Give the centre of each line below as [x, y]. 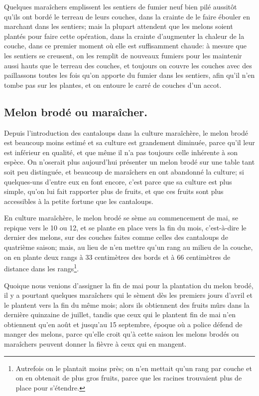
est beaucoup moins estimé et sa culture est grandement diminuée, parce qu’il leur [129, 142]
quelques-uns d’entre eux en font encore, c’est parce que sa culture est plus [118, 181]
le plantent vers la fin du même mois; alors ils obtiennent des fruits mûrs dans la [127, 304]
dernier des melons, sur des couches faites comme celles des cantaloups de [116, 237]
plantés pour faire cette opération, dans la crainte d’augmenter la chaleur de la [124, 36]
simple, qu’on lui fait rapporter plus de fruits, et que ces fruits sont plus [114, 191]
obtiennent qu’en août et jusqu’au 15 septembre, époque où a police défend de [123, 324]
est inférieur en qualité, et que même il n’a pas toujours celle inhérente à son [121, 152]
